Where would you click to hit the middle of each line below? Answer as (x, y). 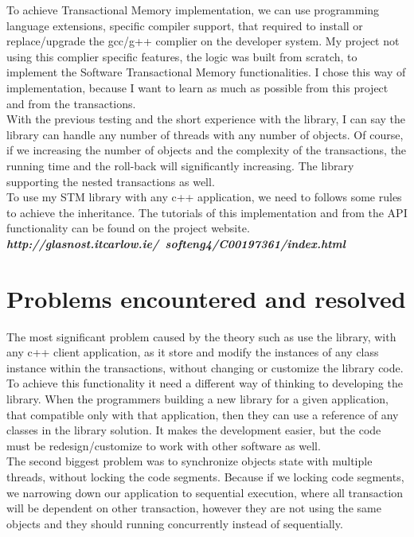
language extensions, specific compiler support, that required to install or (185, 25)
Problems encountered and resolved (206, 298)
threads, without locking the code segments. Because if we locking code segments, (205, 476)
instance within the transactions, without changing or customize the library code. (205, 367)
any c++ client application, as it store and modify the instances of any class (193, 352)
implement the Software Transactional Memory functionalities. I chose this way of (206, 72)
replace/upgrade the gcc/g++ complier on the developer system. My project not (203, 41)
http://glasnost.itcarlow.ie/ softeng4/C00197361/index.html (176, 243)
